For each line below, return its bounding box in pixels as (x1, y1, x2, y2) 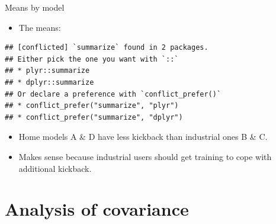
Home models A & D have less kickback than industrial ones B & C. (18, 130, 268, 143)
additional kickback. (18, 162, 92, 174)
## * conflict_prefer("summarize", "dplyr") (5, 113, 183, 121)
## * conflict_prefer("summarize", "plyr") (5, 101, 179, 110)
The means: (18, 21, 61, 33)
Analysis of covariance (5, 197, 189, 221)
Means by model (5, 1, 65, 13)
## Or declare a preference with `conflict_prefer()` (5, 89, 222, 98)
